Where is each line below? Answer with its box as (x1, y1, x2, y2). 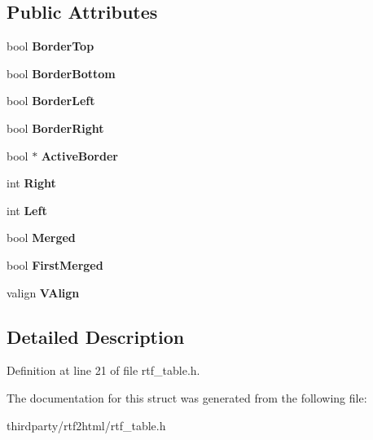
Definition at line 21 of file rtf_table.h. (7, 362, 200, 379)
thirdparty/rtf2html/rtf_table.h (7, 416, 166, 433)
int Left (7, 201, 47, 218)
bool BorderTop (7, 37, 94, 55)
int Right (7, 174, 56, 191)
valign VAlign (7, 284, 80, 301)
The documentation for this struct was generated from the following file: (7, 389, 367, 406)
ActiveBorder (41, 147, 118, 164)
